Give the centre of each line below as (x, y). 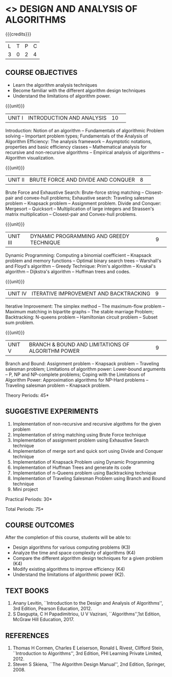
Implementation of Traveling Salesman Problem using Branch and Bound (89, 478)
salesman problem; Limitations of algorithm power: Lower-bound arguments (85, 369)
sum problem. (20, 322)
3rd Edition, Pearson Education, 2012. (52, 609)
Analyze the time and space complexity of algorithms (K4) (74, 553)
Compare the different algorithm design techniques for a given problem (88, 558)
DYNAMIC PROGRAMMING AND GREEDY (80, 236)
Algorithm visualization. (30, 157)
